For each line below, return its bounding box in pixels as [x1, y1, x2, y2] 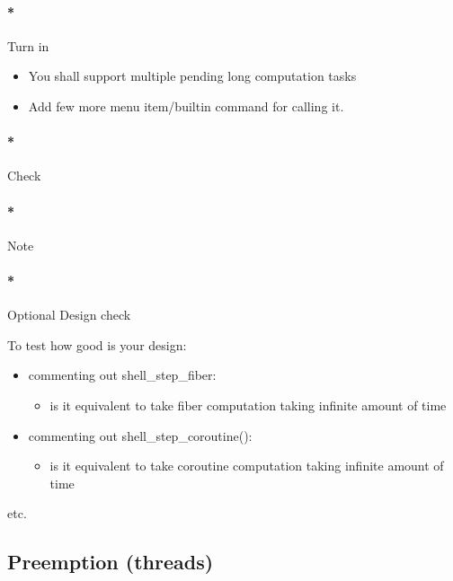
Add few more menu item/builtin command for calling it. [28, 96, 344, 115]
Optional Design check [7, 305, 131, 324]
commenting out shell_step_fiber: [28, 365, 217, 384]
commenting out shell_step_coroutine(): [28, 426, 253, 445]
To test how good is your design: [7, 335, 187, 354]
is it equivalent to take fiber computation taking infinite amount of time [49, 395, 447, 414]
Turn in [7, 36, 49, 55]
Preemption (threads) [7, 548, 214, 576]
